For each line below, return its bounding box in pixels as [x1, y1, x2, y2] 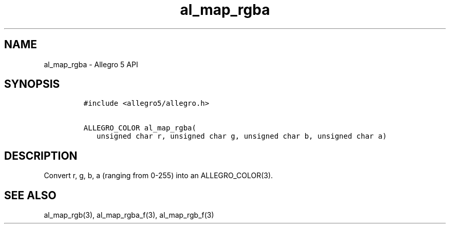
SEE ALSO [4, 188, 57, 202]
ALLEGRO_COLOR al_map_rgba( [83, 124, 196, 132]
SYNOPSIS [4, 78, 60, 91]
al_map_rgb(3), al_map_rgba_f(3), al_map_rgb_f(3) [44, 211, 214, 220]
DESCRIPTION [4, 149, 78, 162]
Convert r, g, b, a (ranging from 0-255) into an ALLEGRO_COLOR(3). [44, 171, 273, 180]
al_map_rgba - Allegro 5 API [44, 60, 138, 69]
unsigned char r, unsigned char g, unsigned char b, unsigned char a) [97, 132, 387, 141]
